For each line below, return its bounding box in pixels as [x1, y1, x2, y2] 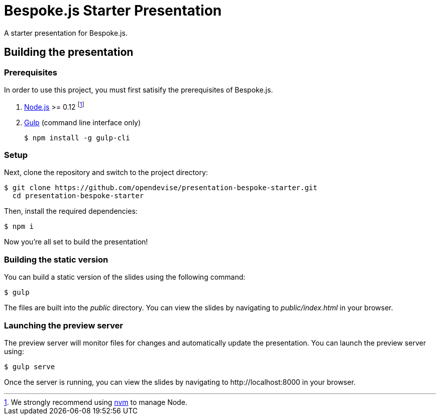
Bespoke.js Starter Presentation [4, 2, 222, 19]
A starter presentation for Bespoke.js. [4, 28, 128, 37]
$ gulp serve [4, 362, 55, 371]
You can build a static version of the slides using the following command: [4, 273, 246, 282]
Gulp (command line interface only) [24, 118, 141, 127]
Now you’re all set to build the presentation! [4, 237, 148, 246]
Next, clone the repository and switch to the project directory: [4, 168, 208, 177]
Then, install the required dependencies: [4, 207, 138, 216]
